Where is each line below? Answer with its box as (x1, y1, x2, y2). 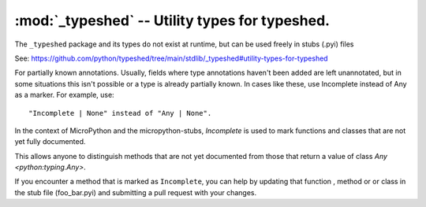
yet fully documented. (14, 137, 86, 146)
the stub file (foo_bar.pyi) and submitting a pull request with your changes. (14, 187, 256, 197)
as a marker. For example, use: (14, 91, 114, 100)
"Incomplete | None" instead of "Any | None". (28, 109, 212, 117)
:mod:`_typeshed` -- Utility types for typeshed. (14, 12, 331, 29)
